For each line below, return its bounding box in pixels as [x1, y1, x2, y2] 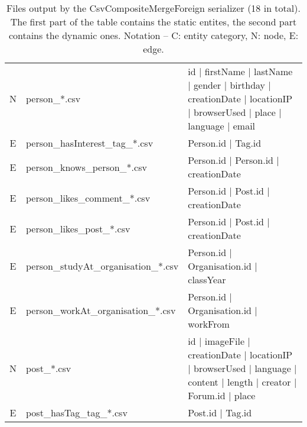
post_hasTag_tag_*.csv [26, 406, 128, 419]
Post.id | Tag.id [188, 406, 252, 419]
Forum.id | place [188, 389, 256, 402]
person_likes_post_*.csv [26, 221, 130, 235]
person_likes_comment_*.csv [26, 190, 151, 205]
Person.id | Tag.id [188, 136, 262, 150]
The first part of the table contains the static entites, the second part [10, 15, 297, 28]
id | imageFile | [188, 334, 250, 348]
